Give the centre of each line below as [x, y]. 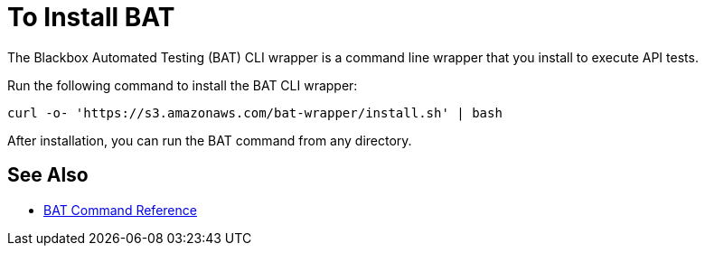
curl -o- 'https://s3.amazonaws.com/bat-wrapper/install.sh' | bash [255, 112]
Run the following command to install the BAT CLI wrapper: [183, 85]
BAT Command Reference [120, 210]
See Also [48, 175]
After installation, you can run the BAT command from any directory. [210, 140]
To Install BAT [91, 17]
